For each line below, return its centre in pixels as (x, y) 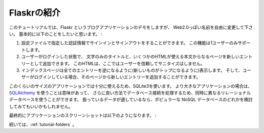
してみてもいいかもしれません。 (41, 106)
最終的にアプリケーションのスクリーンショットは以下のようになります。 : (83, 115)
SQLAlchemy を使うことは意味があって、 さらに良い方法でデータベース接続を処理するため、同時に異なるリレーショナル (130, 93)
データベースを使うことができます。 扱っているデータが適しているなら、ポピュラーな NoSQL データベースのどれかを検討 (131, 99)
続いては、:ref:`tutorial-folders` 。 (43, 124)
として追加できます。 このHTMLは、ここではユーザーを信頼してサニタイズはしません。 (117, 63)
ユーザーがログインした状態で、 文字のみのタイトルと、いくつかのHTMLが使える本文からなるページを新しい (130, 57)
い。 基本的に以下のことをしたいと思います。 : (56, 34)
